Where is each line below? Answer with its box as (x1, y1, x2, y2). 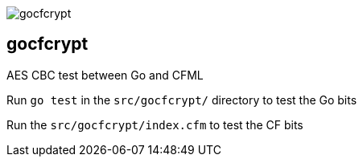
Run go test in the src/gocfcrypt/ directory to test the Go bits (6, 92, 357, 107)
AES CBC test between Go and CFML (6, 67, 204, 82)
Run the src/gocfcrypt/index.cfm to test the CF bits (6, 117, 303, 132)
